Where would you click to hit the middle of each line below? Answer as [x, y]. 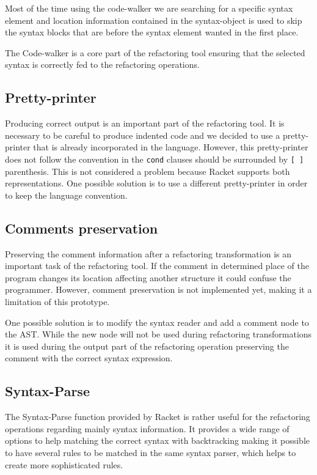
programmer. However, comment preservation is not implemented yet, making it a [158, 289]
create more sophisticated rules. [64, 464]
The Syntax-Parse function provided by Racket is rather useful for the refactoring [158, 417]
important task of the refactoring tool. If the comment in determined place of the [157, 266]
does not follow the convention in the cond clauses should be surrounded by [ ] [155, 159]
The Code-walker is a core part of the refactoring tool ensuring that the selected [155, 52]
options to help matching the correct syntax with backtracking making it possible [157, 440]
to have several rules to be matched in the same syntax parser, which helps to [151, 452]
